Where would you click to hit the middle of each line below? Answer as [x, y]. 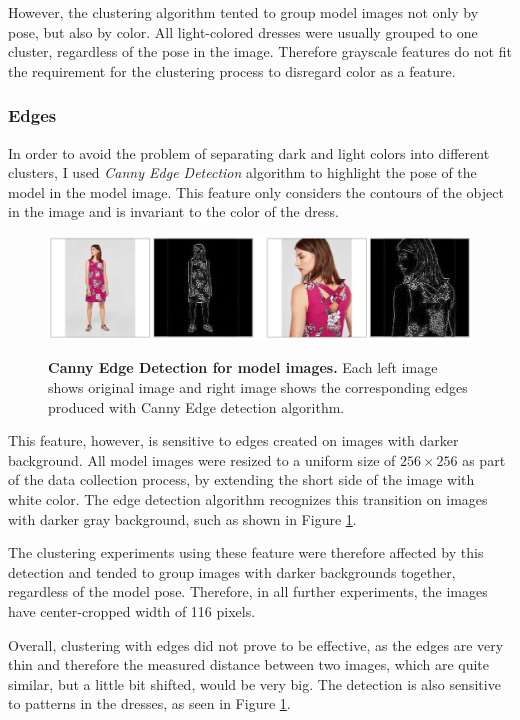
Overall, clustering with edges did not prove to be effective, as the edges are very [256, 644]
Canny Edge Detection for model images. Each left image [243, 367]
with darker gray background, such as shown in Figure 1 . [182, 518]
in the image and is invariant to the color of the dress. [173, 211]
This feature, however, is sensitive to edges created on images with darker [233, 440]
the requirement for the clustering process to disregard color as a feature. [232, 70]
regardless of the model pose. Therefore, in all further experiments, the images [248, 591]
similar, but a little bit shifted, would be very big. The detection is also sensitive [254, 683]
